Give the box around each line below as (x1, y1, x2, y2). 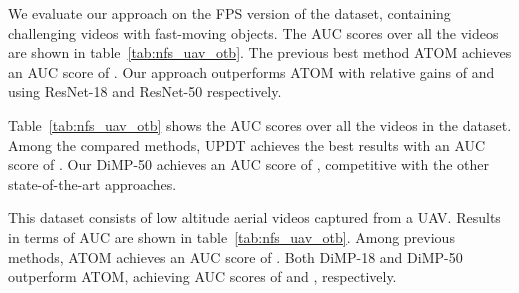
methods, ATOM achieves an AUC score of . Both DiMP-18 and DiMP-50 (8, 246, 463, 267)
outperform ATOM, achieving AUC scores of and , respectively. (8, 266, 397, 287)
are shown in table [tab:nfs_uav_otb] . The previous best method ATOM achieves (8, 42, 512, 63)
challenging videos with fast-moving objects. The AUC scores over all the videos (8, 22, 499, 43)
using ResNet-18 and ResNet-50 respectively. (8, 81, 282, 102)
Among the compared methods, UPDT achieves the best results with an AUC (8, 134, 486, 155)
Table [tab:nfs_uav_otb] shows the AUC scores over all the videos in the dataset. (8, 114, 512, 135)
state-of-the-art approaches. (8, 173, 177, 194)
